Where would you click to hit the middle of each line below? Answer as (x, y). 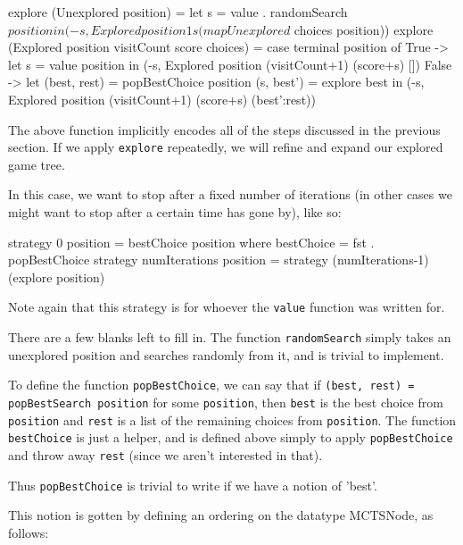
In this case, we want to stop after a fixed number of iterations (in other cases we (230, 194)
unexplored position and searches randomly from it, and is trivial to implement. (226, 354)
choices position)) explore (364, 29)
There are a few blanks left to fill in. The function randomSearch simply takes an (230, 337)
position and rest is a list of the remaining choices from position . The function (232, 419)
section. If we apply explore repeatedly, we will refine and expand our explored (226, 147)
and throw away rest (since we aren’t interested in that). (165, 454)
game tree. (37, 164)
